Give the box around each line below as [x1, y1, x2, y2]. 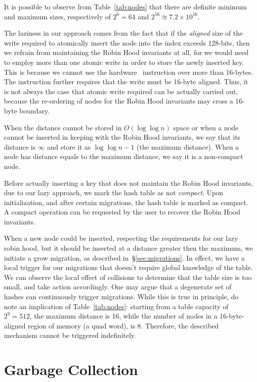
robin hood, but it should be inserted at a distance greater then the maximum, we [4, 243, 253, 253]
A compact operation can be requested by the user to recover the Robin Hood [4, 207, 241, 217]
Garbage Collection [4, 359, 138, 380]
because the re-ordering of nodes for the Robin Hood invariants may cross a [4, 96, 233, 106]
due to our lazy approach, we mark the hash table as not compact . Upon [4, 187, 223, 198]
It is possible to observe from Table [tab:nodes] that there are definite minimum [4, 1, 247, 11]
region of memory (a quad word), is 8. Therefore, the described [28, 320, 219, 330]
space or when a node [173, 122, 239, 132]
